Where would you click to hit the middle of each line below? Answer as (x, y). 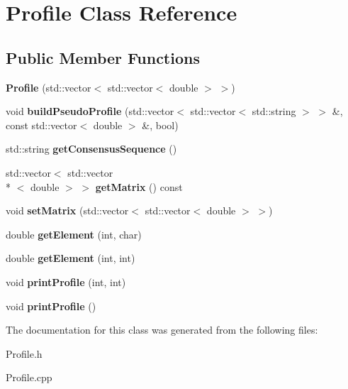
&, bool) (160, 125)
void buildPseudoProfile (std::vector (90, 111)
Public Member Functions (103, 57)
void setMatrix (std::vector (67, 210)
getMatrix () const (139, 186)
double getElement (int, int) (71, 258)
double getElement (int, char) (74, 234)
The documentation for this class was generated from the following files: (162, 330)
